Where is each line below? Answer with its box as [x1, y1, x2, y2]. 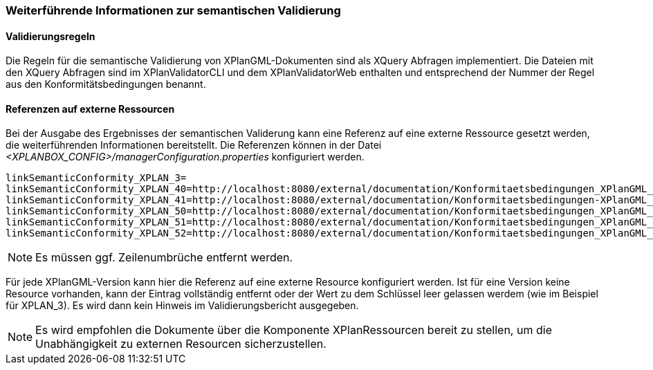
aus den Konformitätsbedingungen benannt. [6, 78, 206, 91]
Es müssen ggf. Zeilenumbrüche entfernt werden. [35, 250, 293, 265]
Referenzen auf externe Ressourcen [6, 102, 175, 115]
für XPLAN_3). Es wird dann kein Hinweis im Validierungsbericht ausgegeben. [6, 299, 359, 312]
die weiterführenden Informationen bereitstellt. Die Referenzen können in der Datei [6, 139, 382, 151]
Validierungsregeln [6, 30, 95, 42]
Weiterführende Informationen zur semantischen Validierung [6, 3, 341, 17]
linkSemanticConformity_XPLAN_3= [6, 172, 187, 184]
